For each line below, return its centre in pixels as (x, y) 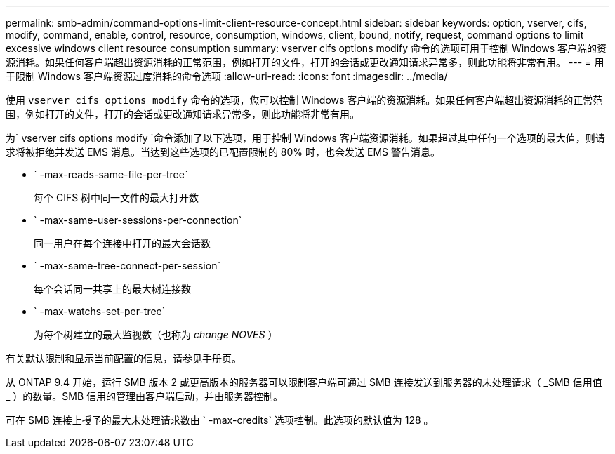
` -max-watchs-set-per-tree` (100, 311)
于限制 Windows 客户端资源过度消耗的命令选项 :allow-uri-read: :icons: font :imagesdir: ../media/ (227, 76)
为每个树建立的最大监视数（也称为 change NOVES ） (156, 334)
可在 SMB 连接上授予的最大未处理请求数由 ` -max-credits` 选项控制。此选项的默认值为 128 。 (220, 420)
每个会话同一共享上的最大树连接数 (112, 289)
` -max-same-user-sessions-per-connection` (138, 220)
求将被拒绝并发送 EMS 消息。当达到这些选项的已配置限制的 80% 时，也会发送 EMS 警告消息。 (223, 152)
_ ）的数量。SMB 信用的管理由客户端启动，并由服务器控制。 (145, 396)
